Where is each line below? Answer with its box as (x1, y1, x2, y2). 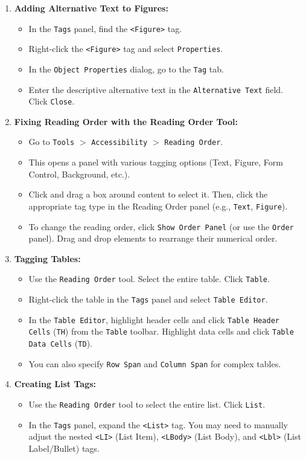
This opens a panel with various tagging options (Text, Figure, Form (28, 156, 283, 169)
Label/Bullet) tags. (28, 441, 100, 454)
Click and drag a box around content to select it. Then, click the (28, 188, 268, 201)
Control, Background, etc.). (28, 167, 130, 180)
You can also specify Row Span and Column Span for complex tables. (28, 357, 281, 370)
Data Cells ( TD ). (28, 337, 92, 350)
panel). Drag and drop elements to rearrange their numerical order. (28, 232, 278, 245)
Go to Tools (28, 135, 75, 148)
